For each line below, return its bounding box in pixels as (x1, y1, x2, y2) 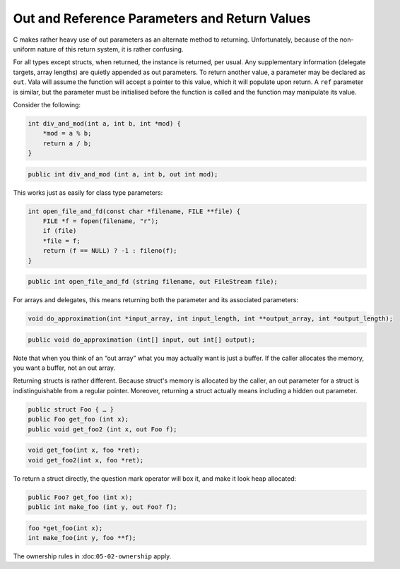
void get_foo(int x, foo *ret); (28, 446, 141, 455)
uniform (13, 44, 36, 53)
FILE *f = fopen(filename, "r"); (42, 217, 159, 225)
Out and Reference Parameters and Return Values (13, 11, 311, 26)
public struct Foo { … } (28, 405, 114, 413)
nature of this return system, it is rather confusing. (37, 44, 184, 53)
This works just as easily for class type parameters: (13, 188, 163, 197)
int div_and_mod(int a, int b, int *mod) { (28, 119, 182, 127)
